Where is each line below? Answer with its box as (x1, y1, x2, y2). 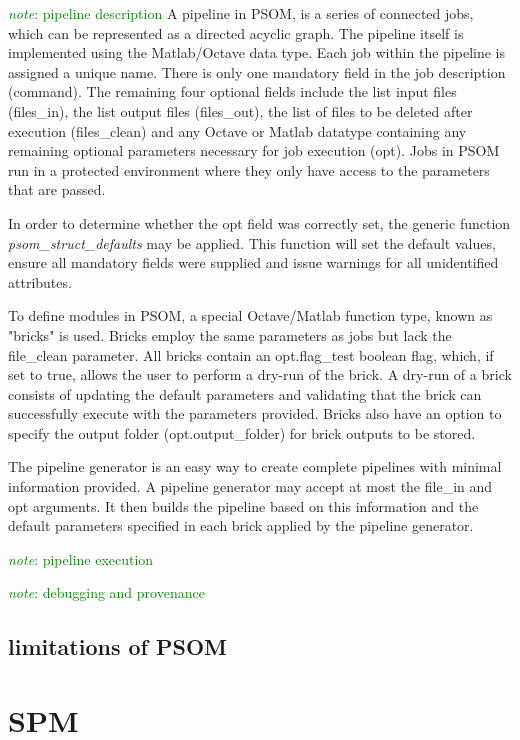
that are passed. (8, 179, 106, 200)
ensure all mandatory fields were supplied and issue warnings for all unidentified (8, 252, 499, 273)
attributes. (8, 271, 72, 292)
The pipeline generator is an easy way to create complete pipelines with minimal (8, 456, 502, 477)
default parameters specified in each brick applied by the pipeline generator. (8, 515, 474, 536)
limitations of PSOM (8, 631, 227, 662)
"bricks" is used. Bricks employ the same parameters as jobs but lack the (8, 324, 452, 345)
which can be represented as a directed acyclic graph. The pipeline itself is (8, 22, 464, 43)
